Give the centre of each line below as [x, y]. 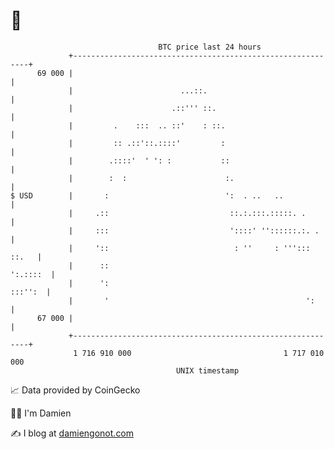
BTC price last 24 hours [210, 47]
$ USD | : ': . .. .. [147, 195]
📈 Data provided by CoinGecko [75, 390]
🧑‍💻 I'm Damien [41, 413]
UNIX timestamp [207, 370]
